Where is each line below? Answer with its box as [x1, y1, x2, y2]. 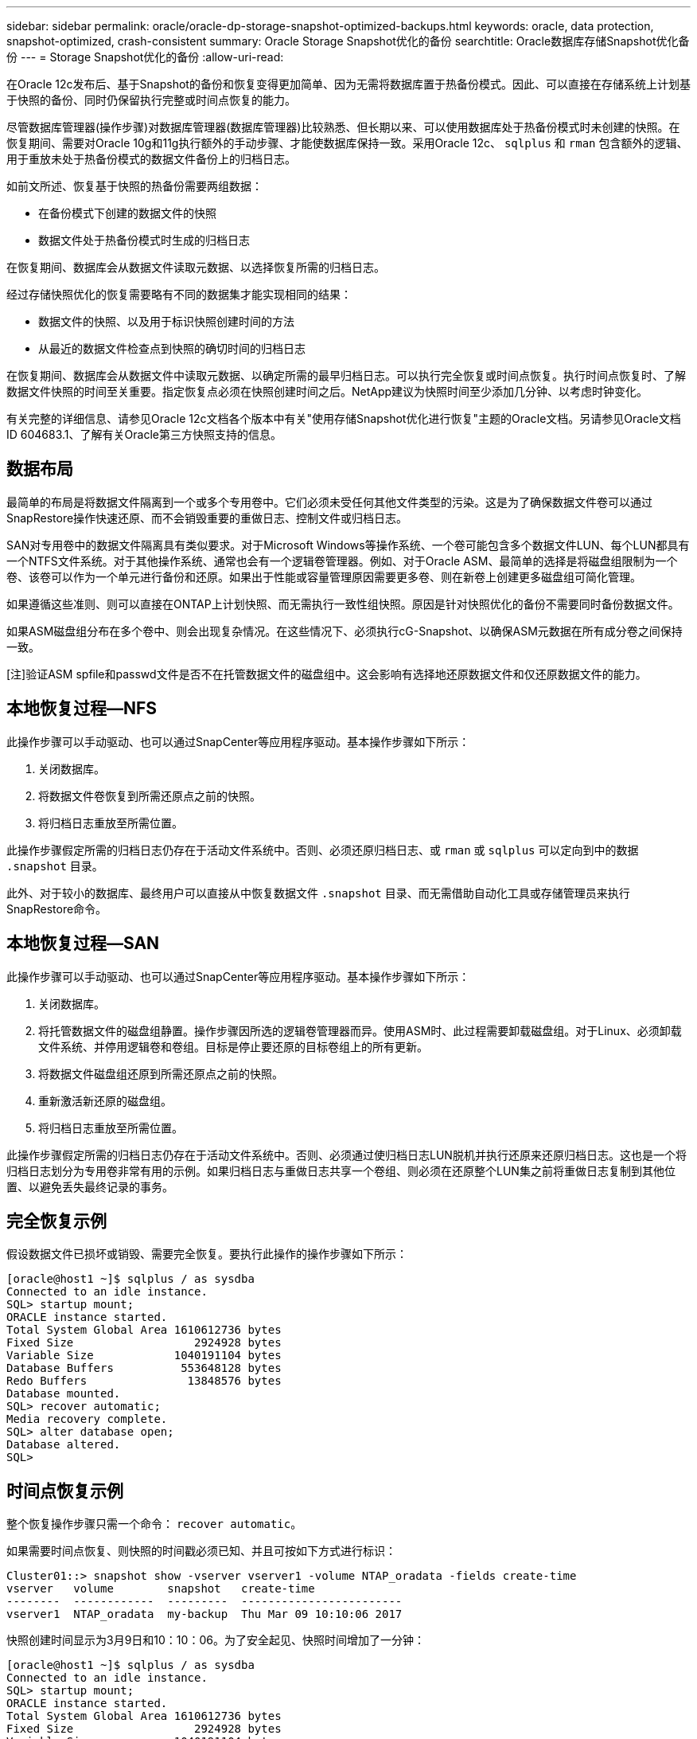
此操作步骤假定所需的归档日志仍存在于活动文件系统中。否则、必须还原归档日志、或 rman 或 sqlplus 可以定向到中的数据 [6, 842, 639, 857]
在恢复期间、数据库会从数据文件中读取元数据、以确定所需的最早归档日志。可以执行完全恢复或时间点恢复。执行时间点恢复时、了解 [6, 369, 686, 382]
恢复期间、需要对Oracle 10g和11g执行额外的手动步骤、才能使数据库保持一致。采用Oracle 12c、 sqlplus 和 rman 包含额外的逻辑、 [6, 136, 688, 150]
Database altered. [6, 1438, 121, 1452]
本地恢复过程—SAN [6, 933, 160, 954]
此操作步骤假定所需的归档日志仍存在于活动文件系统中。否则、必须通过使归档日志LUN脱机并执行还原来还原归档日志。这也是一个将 [6, 1147, 687, 1162]
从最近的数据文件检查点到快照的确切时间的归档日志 [38, 342, 306, 355]
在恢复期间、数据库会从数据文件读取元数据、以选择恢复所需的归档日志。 [6, 260, 385, 274]
